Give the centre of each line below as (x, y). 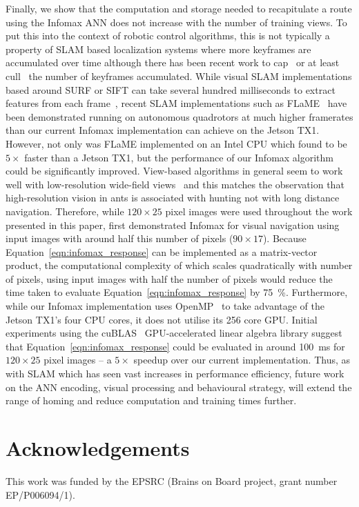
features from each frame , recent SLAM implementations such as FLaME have (176, 103)
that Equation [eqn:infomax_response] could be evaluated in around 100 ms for (175, 346)
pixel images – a (78, 360)
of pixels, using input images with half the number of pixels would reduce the (169, 278)
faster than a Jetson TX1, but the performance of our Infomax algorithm (179, 157)
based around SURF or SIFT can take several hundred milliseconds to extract (171, 89)
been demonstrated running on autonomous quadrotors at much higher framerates (179, 116)
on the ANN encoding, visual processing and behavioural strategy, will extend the (179, 387)
